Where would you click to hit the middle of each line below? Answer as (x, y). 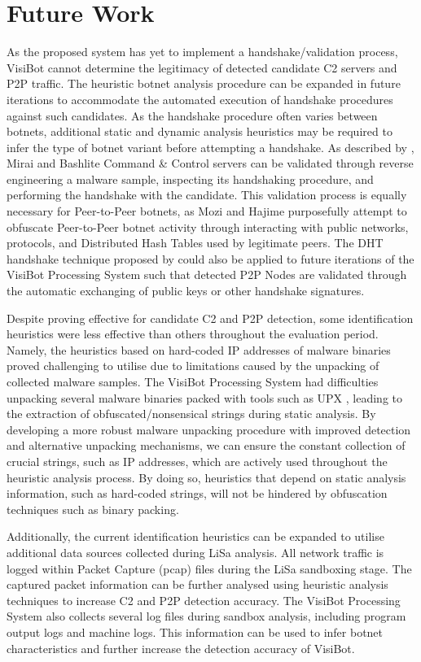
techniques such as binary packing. (93, 509)
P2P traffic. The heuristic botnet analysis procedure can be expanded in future (204, 83)
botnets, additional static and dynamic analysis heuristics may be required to (200, 131)
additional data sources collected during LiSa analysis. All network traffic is (195, 552)
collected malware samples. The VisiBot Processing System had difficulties (193, 381)
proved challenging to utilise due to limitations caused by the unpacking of (193, 366)
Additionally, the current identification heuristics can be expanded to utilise (195, 536)
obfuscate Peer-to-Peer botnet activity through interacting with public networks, (208, 226)
